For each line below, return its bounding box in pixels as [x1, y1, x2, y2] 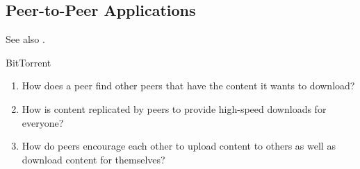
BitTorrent [6, 55, 51, 69]
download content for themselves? [22, 152, 165, 166]
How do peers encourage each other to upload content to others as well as [22, 139, 336, 153]
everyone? [22, 115, 64, 130]
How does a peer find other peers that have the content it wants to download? [22, 78, 355, 93]
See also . [6, 32, 45, 46]
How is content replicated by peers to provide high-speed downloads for [22, 101, 327, 116]
